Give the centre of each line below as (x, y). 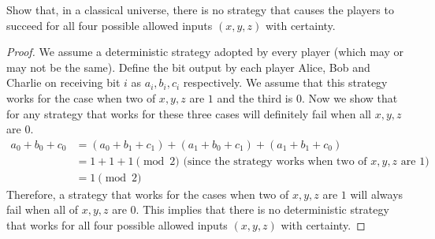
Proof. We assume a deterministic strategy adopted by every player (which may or (205, 52)
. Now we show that (349, 97)
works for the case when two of (81, 97)
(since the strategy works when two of (275, 161)
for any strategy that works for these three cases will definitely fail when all (189, 113)
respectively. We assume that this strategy (285, 82)
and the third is (255, 97)
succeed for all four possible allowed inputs (110, 25)
